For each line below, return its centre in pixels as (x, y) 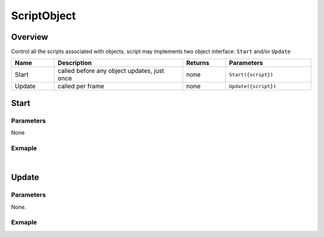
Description (75, 63)
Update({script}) (253, 86)
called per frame (81, 86)
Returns (198, 63)
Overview (30, 37)
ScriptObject (43, 16)
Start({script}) (251, 74)
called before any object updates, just (111, 71)
